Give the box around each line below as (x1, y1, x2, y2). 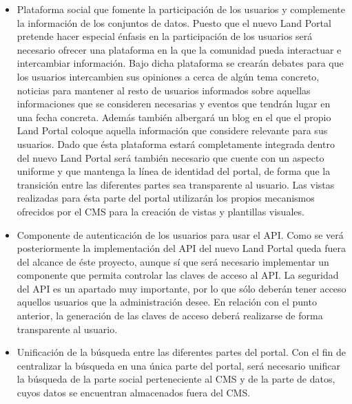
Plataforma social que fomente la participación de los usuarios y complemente (17, 2, 346, 16)
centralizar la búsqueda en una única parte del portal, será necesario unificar (17, 358, 340, 372)
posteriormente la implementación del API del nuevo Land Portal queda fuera (17, 241, 346, 255)
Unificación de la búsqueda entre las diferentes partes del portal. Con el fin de (17, 345, 346, 359)
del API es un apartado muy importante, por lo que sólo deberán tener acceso (17, 281, 346, 295)
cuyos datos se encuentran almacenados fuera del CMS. (17, 385, 251, 400)
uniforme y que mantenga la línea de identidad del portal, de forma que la (17, 164, 331, 178)
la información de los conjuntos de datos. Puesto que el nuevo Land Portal (17, 15, 331, 30)
